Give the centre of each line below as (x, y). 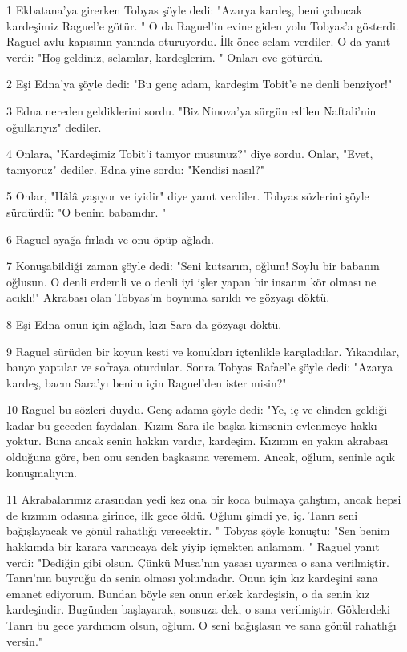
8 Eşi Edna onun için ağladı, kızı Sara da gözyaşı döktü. (144, 324)
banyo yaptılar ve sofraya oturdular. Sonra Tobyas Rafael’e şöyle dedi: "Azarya (200, 367)
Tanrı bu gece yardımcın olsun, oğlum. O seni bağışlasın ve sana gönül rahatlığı (201, 625)
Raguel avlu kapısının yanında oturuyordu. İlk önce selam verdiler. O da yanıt (199, 41)
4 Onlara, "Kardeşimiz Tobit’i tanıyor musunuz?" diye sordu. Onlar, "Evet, (190, 154)
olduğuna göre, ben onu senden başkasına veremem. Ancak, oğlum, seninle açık (201, 457)
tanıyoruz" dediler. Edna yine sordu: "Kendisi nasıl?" (135, 169)
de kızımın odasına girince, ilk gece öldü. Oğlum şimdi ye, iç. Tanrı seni (182, 514)
